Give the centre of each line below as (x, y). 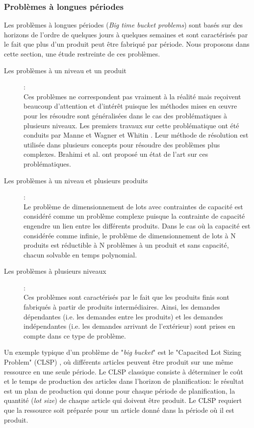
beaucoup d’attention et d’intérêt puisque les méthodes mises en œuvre (130, 106)
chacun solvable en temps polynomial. (80, 254)
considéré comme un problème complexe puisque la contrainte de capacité (134, 216)
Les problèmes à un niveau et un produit (65, 70)
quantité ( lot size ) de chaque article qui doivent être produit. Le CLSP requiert (123, 400)
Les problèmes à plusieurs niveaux (55, 271)
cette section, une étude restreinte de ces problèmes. (82, 54)
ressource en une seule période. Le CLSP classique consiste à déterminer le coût (124, 371)
